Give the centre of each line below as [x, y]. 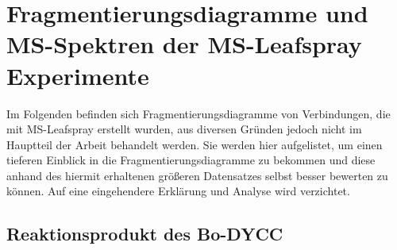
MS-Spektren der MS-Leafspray [184, 44]
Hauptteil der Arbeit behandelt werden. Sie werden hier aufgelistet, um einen [195, 144]
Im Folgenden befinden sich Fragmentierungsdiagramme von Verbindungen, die [198, 113]
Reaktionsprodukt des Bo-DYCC [145, 234]
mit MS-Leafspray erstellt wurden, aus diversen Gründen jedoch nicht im [184, 129]
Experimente [78, 75]
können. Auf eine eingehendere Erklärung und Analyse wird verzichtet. [178, 191]
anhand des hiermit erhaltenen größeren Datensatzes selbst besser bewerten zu [197, 175]
